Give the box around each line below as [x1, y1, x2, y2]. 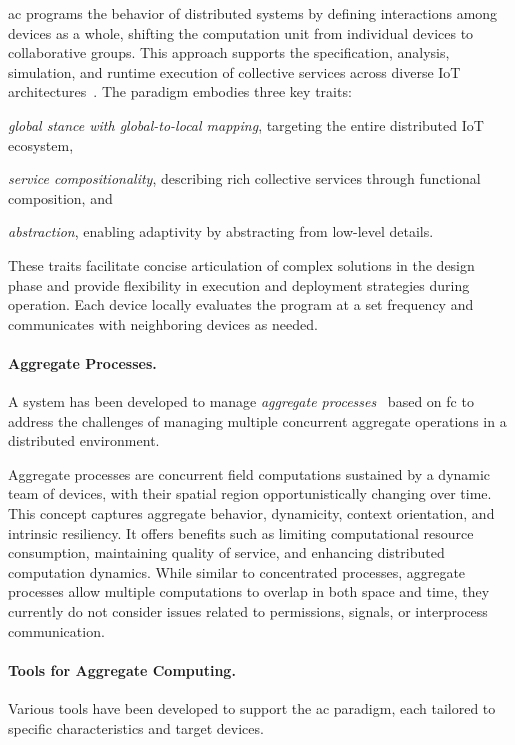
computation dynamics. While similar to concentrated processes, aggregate [8, 561, 466, 582]
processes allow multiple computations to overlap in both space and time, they [8, 581, 490, 602]
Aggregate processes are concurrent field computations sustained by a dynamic [8, 463, 491, 484]
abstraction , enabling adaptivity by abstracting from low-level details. [8, 221, 434, 242]
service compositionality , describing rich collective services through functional [8, 168, 481, 189]
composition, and [8, 187, 113, 208]
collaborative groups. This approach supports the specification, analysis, [8, 42, 450, 63]
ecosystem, [8, 134, 74, 155]
